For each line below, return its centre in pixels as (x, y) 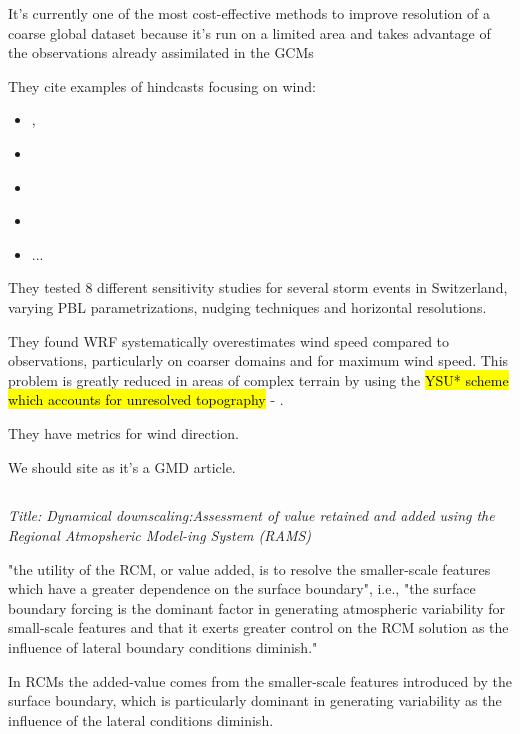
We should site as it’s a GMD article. (122, 466)
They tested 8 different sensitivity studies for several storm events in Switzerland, (258, 287)
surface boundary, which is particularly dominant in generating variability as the (255, 700)
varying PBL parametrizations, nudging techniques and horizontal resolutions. (247, 306)
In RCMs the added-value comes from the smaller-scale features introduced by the (260, 680)
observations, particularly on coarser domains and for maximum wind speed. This (258, 360)
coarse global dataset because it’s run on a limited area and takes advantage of (249, 32)
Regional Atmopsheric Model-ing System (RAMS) (160, 535)
